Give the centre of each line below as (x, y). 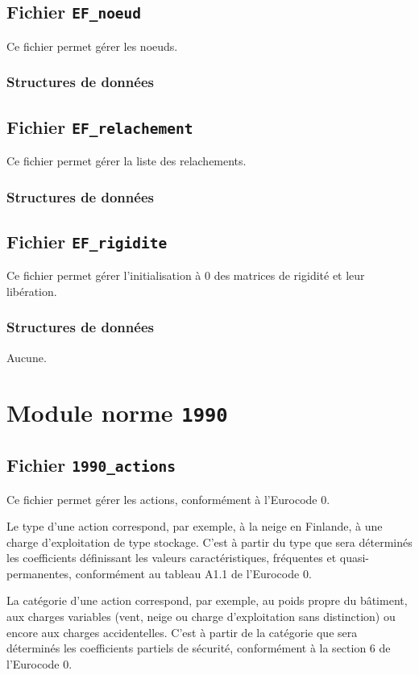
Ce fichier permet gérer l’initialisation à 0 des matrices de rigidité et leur (186, 275)
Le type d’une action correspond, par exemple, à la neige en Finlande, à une (195, 526)
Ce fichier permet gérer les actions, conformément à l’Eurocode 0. (168, 499)
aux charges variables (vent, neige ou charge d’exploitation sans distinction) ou (201, 617)
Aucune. (27, 357)
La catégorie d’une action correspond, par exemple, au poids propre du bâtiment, (207, 600)
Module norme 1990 (117, 412)
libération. (32, 291)
